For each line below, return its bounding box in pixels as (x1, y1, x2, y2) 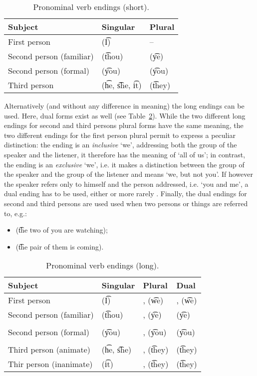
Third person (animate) (8, 344, 91, 356)
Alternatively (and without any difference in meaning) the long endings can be (4, 101, 245, 111)
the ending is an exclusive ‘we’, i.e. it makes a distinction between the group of (4, 159, 245, 169)
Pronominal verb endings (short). (33, 1, 149, 12)
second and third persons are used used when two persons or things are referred (4, 198, 248, 208)
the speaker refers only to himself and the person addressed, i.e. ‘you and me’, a (4, 178, 249, 189)
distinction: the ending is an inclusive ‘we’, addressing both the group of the (4, 139, 237, 150)
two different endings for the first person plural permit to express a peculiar (4, 129, 236, 140)
